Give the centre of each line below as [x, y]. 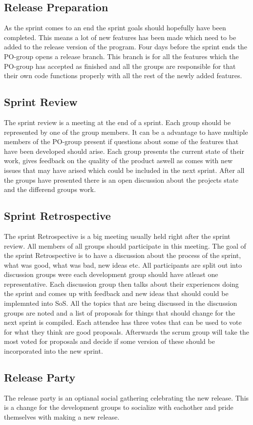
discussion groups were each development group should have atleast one [111, 274]
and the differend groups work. [50, 189]
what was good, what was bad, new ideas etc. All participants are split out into [123, 265]
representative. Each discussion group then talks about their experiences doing [121, 284]
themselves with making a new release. [62, 417]
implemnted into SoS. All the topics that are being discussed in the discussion [121, 303]
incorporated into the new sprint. [53, 351]
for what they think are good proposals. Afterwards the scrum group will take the [126, 331]
